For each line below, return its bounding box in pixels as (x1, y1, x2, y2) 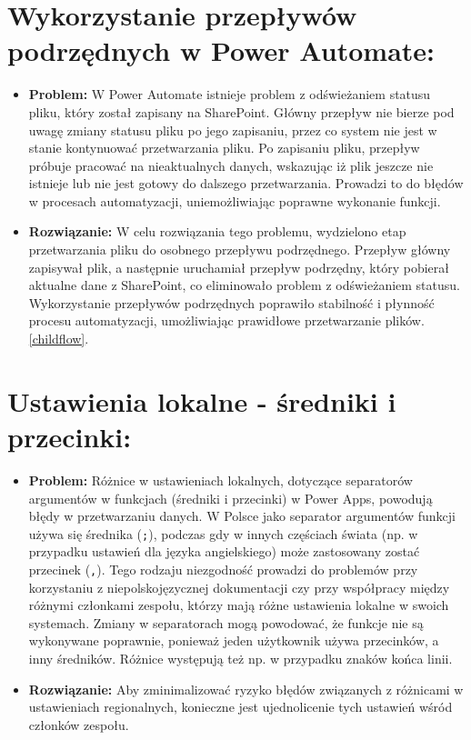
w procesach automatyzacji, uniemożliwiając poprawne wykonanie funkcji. (28, 191, 441, 210)
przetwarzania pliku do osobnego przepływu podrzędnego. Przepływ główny (28, 240, 451, 259)
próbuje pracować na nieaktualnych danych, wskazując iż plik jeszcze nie (28, 155, 434, 175)
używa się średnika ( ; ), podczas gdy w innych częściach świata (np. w (28, 524, 418, 543)
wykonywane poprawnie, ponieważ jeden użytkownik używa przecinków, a (28, 631, 439, 650)
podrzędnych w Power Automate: (7, 32, 435, 69)
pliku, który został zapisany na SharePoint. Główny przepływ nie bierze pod (28, 102, 455, 121)
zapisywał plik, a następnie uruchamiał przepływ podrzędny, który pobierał (28, 257, 449, 276)
